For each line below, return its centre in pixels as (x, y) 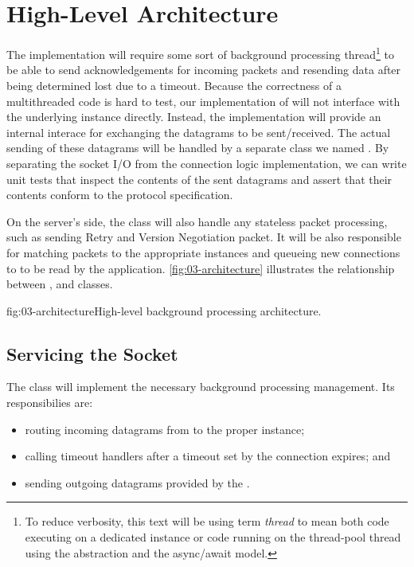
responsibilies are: (50, 403)
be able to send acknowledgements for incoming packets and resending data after (204, 70)
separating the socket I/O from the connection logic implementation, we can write (207, 163)
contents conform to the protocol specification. (120, 195)
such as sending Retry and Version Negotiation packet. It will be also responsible (204, 237)
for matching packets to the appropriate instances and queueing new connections (203, 252)
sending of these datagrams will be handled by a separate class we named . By (198, 148)
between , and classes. (60, 284)
